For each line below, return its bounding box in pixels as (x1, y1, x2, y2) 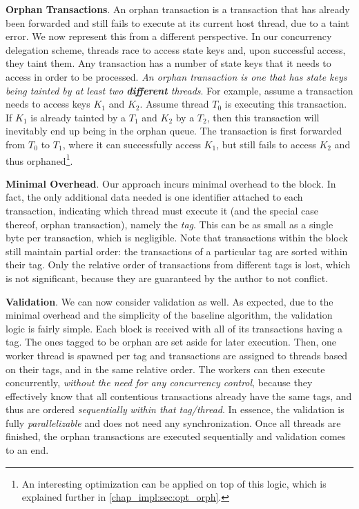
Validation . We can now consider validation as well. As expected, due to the (6, 294, 333, 308)
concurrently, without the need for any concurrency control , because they (6, 375, 313, 390)
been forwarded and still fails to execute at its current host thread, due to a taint (6, 15, 349, 30)
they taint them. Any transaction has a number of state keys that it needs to (6, 56, 331, 70)
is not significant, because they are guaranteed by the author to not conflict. (6, 270, 329, 285)
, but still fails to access (216, 137, 316, 151)
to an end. (6, 443, 49, 457)
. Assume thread (139, 97, 209, 111)
